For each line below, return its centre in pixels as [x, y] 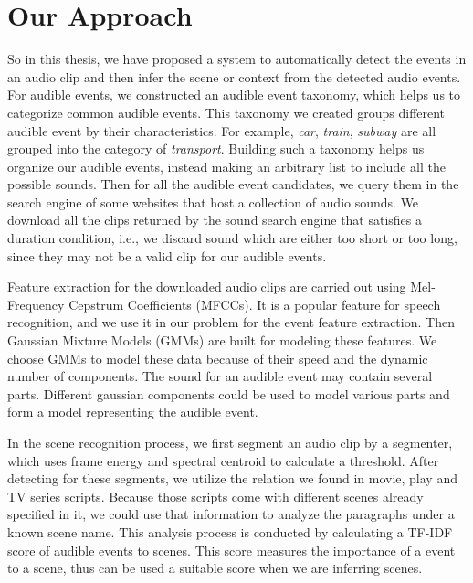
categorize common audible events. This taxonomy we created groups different [226, 112]
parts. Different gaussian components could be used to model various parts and [229, 393]
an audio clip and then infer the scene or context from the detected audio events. [234, 76]
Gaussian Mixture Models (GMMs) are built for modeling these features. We [222, 340]
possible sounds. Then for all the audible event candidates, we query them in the [233, 184]
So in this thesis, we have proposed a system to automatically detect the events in [237, 59]
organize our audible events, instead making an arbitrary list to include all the [226, 166]
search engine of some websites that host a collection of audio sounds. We [213, 201]
